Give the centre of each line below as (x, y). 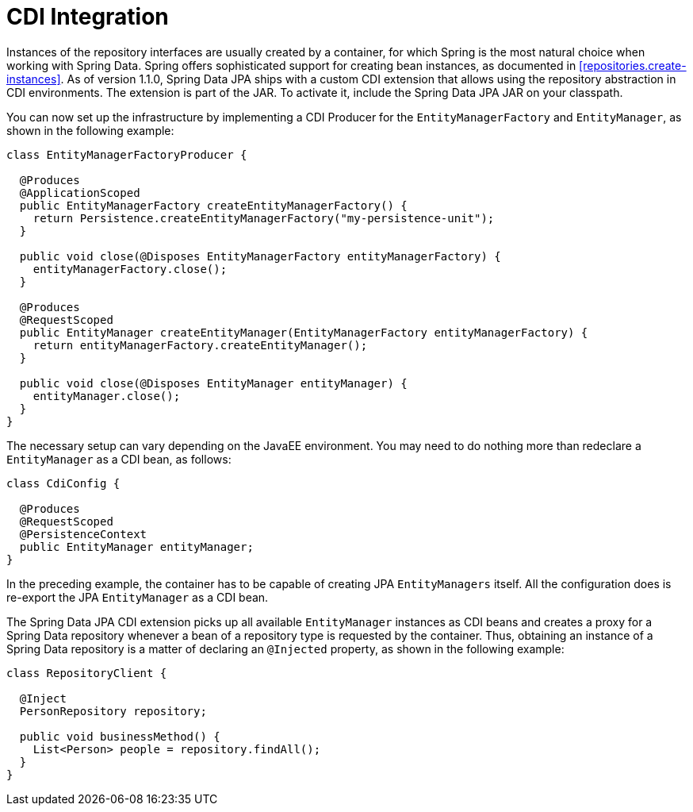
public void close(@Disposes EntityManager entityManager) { (213, 383)
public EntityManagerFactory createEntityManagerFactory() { (213, 205)
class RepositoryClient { (87, 673)
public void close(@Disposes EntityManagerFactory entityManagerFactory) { (260, 256)
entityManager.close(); (107, 396)
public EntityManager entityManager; (136, 546)
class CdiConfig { (63, 483)
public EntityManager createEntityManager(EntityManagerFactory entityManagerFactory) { (304, 332)
